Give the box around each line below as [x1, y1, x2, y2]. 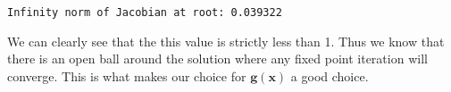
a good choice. [290, 66, 369, 85]
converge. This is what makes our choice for [7, 66, 246, 85]
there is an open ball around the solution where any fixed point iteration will [7, 49, 428, 68]
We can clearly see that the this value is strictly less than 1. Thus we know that [7, 31, 445, 50]
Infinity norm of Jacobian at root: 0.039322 [7, 6, 282, 19]
